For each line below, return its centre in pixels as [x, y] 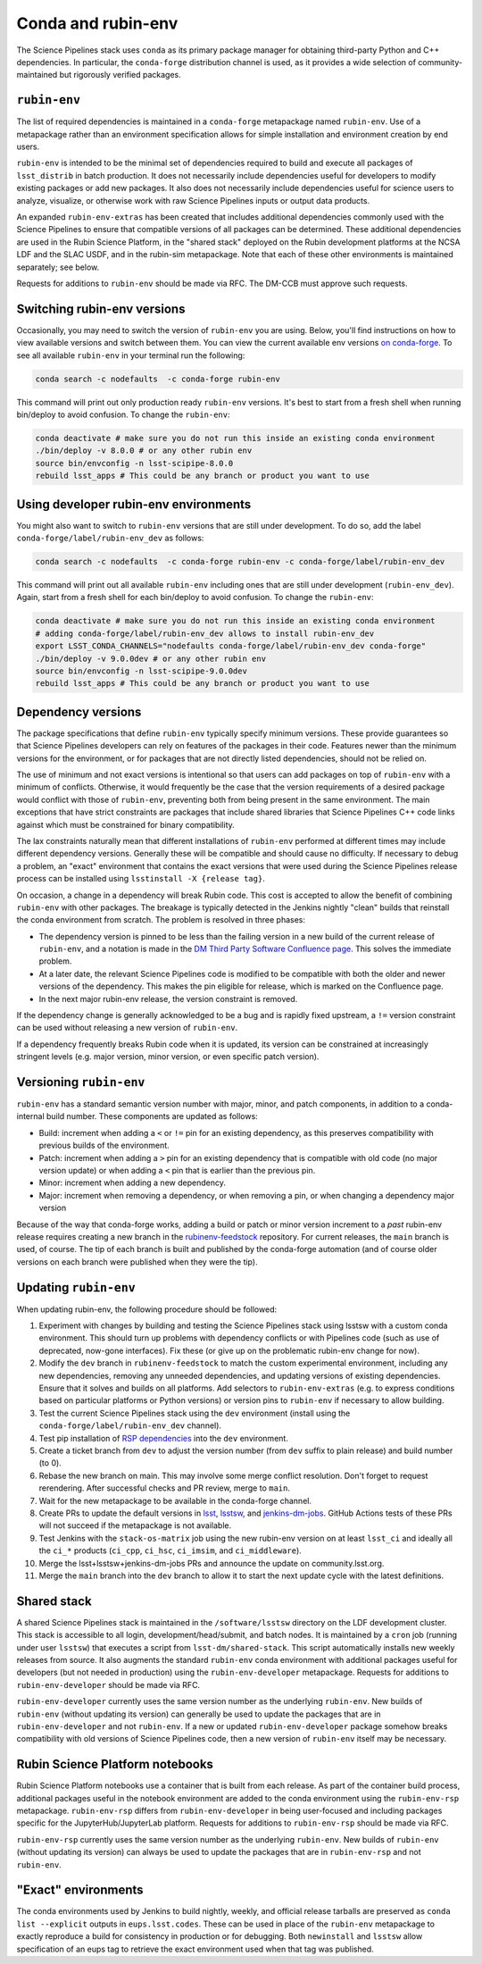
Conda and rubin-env [97, 23]
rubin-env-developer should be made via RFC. [108, 1684]
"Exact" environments [80, 1890]
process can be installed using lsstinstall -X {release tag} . [141, 879]
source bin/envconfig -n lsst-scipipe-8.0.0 [134, 463]
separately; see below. [58, 267]
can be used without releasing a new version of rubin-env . [127, 1028]
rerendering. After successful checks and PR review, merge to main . [164, 1488]
